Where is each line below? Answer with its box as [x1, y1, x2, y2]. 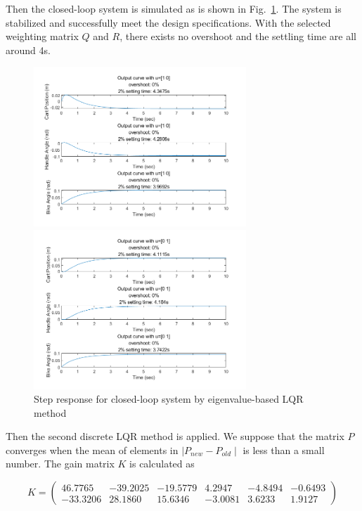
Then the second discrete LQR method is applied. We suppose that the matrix [6, 429, 344, 444]
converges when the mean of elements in [6, 442, 179, 457]
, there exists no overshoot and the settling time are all [119, 29, 356, 44]
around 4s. [6, 42, 51, 57]
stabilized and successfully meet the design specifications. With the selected [6, 15, 331, 30]
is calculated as [129, 456, 195, 471]
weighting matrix [6, 29, 79, 44]
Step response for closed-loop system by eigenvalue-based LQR [34, 392, 304, 406]
